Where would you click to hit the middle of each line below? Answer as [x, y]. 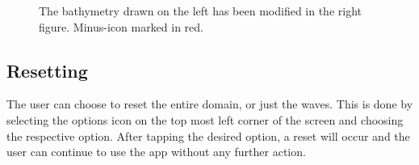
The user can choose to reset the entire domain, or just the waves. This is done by [210, 104]
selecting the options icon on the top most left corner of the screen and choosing [205, 119]
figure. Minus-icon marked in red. [121, 26]
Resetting [47, 70]
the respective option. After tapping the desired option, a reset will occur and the [208, 135]
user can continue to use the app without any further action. [156, 152]
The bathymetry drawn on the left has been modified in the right [200, 11]
